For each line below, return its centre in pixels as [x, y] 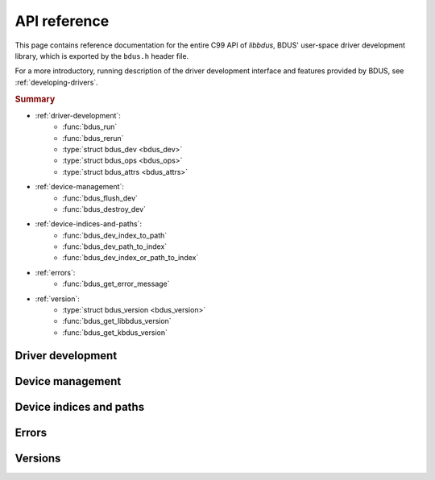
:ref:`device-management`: [80, 187]
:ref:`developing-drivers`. [56, 82]
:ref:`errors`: [55, 272]
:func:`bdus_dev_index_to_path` [115, 235]
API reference [62, 21]
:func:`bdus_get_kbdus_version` [115, 332]
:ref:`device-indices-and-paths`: [89, 224]
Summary [35, 99]
